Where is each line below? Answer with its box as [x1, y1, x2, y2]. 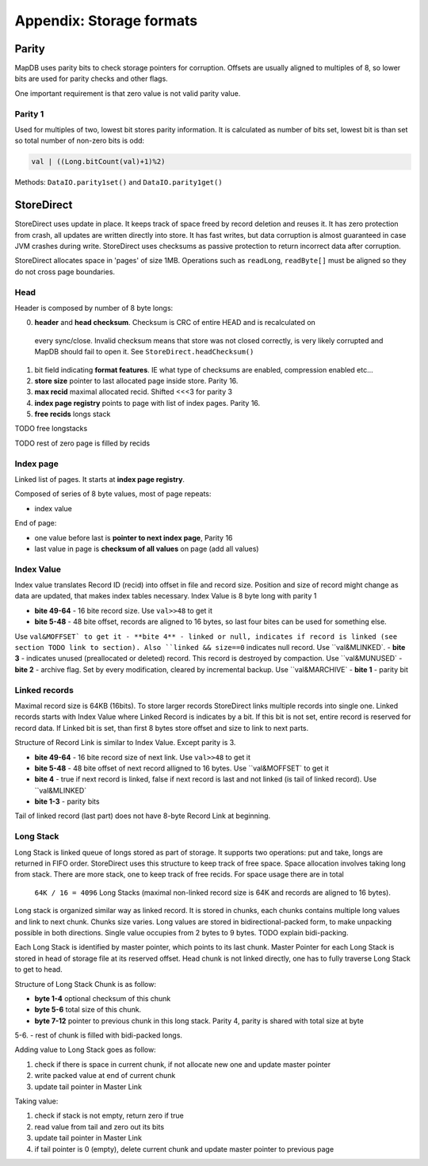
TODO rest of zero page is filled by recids [14, 438, 151, 448]
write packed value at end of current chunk [34, 1071, 176, 1080]
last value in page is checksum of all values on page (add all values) [34, 544, 259, 553]
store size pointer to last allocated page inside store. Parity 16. [34, 376, 239, 385]
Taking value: [14, 1096, 59, 1106]
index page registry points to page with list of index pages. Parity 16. [34, 398, 261, 407]
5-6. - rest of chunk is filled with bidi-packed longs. [14, 1030, 182, 1040]
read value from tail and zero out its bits [34, 1122, 165, 1131]
